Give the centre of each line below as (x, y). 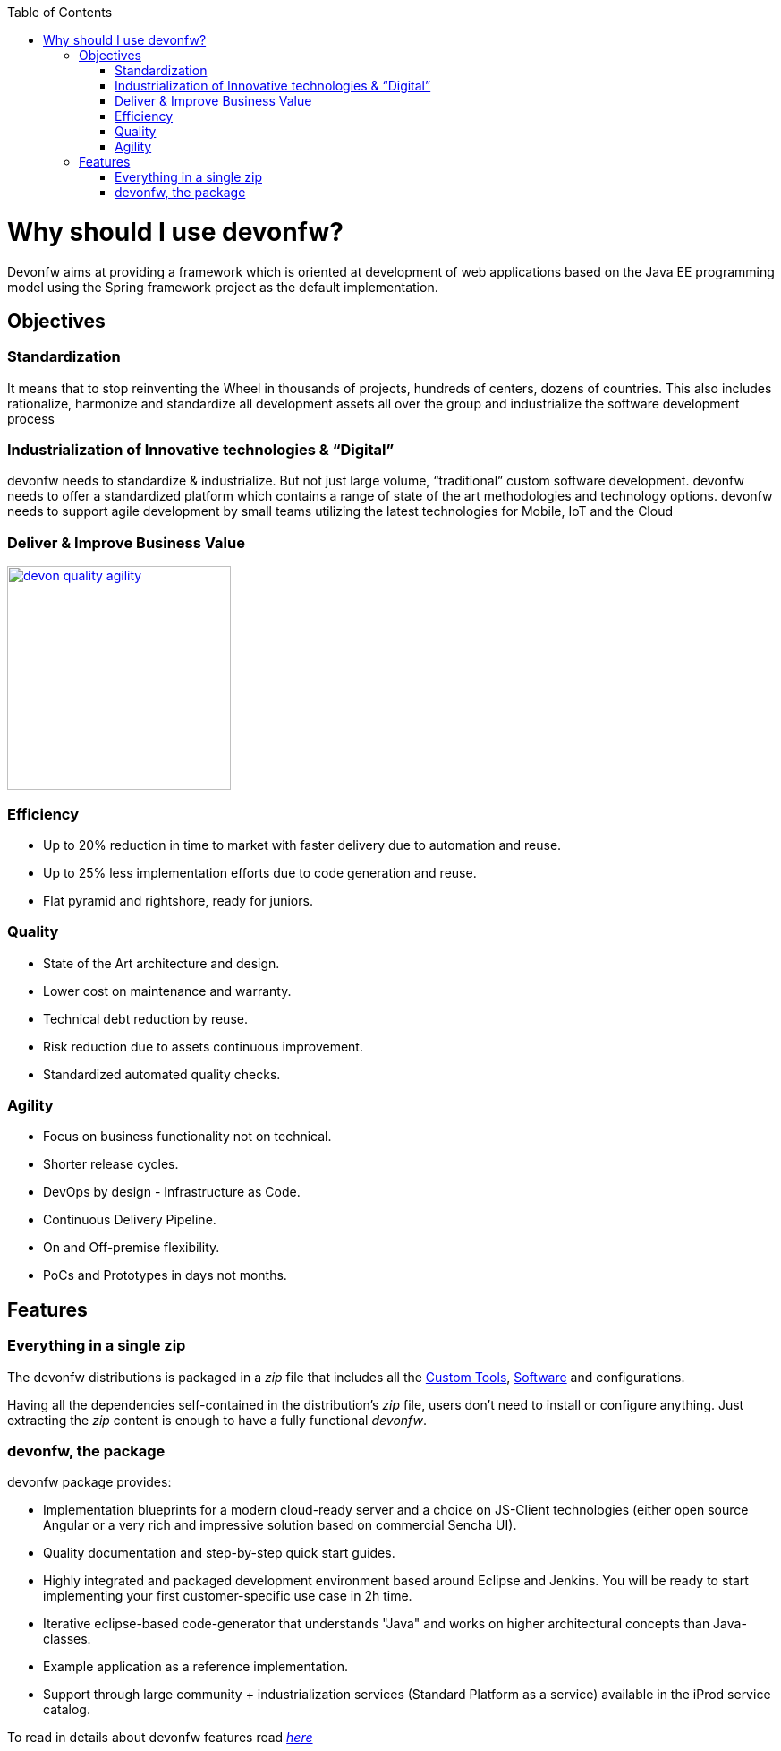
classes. (67, 1639)
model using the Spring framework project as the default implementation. (223, 287)
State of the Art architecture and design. (161, 963)
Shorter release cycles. (111, 1164)
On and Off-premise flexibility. (132, 1248)
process (31, 418)
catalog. (67, 1710)
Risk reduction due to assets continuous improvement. (203, 1046)
